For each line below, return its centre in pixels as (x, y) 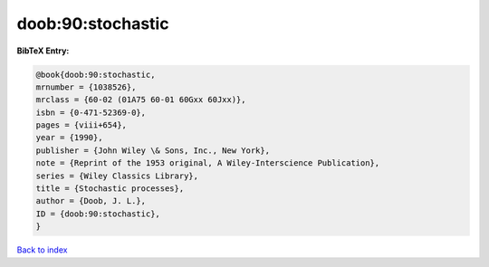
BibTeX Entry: (43, 51)
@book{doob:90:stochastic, (96, 74)
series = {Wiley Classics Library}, (117, 176)
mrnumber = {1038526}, (86, 87)
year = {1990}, (69, 138)
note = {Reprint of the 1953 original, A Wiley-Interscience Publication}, (208, 163)
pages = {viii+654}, (81, 125)
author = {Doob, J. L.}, (91, 201)
